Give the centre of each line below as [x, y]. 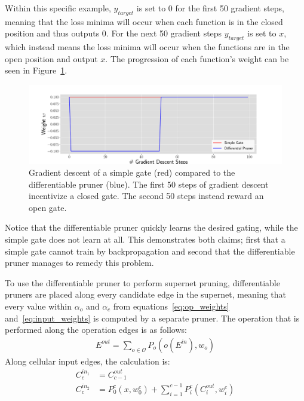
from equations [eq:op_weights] [171, 306]
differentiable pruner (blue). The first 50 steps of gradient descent [149, 184]
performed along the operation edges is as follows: [96, 330]
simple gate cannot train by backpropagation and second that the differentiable [150, 251]
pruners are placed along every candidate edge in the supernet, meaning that [145, 294]
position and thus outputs [52, 33]
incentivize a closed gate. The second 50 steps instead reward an [146, 196]
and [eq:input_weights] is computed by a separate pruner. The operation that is [152, 318]
